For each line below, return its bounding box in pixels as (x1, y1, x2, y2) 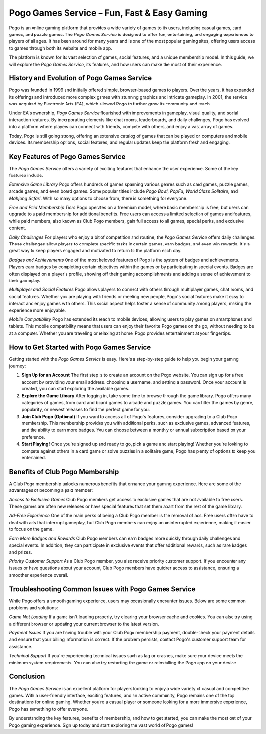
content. (9, 225, 27, 231)
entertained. (21, 455, 46, 461)
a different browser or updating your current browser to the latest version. (9, 621, 160, 627)
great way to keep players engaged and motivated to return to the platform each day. (9, 248, 182, 254)
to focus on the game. (9, 526, 54, 532)
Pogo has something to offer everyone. (9, 706, 89, 712)
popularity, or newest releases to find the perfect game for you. (21, 407, 150, 413)
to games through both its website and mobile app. (9, 45, 113, 51)
